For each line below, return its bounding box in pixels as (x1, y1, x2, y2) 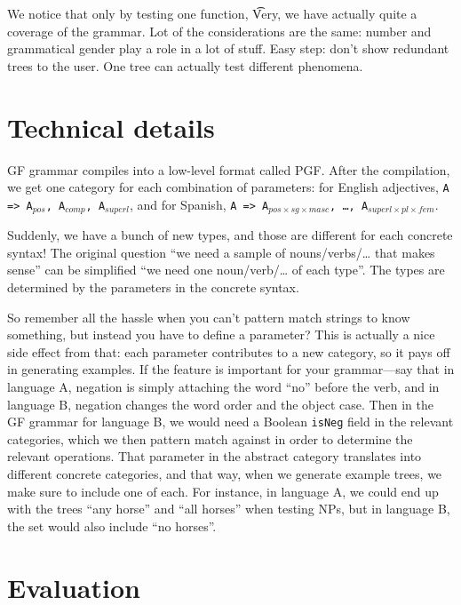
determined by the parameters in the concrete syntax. (7, 277, 299, 296)
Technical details (7, 108, 215, 145)
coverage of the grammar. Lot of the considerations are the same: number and (7, 21, 432, 40)
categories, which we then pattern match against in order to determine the (7, 429, 413, 448)
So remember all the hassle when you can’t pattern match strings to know (7, 307, 410, 326)
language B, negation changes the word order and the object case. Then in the (7, 394, 433, 413)
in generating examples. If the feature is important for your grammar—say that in (7, 360, 455, 378)
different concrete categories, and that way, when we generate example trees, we (7, 464, 442, 482)
